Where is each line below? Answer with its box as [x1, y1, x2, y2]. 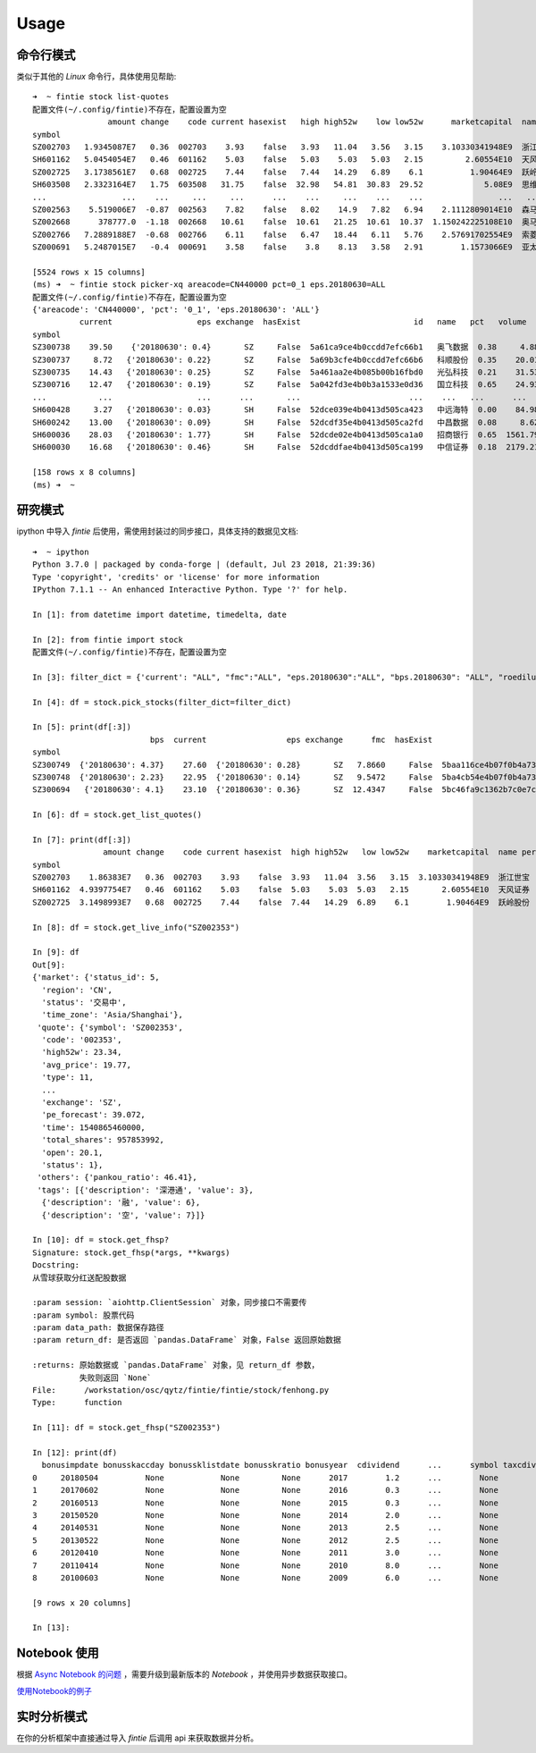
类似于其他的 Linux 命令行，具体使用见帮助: [16, 72, 177, 82]
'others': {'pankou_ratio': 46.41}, [37, 1172, 198, 1183]
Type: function [32, 1397, 122, 1408]
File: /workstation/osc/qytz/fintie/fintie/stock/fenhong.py [32, 1386, 330, 1395]
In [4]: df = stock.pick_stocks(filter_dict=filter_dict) [32, 697, 292, 707]
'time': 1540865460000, [41, 1122, 147, 1133]
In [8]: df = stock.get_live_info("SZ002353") [32, 922, 240, 932]
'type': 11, [41, 1073, 94, 1083]
